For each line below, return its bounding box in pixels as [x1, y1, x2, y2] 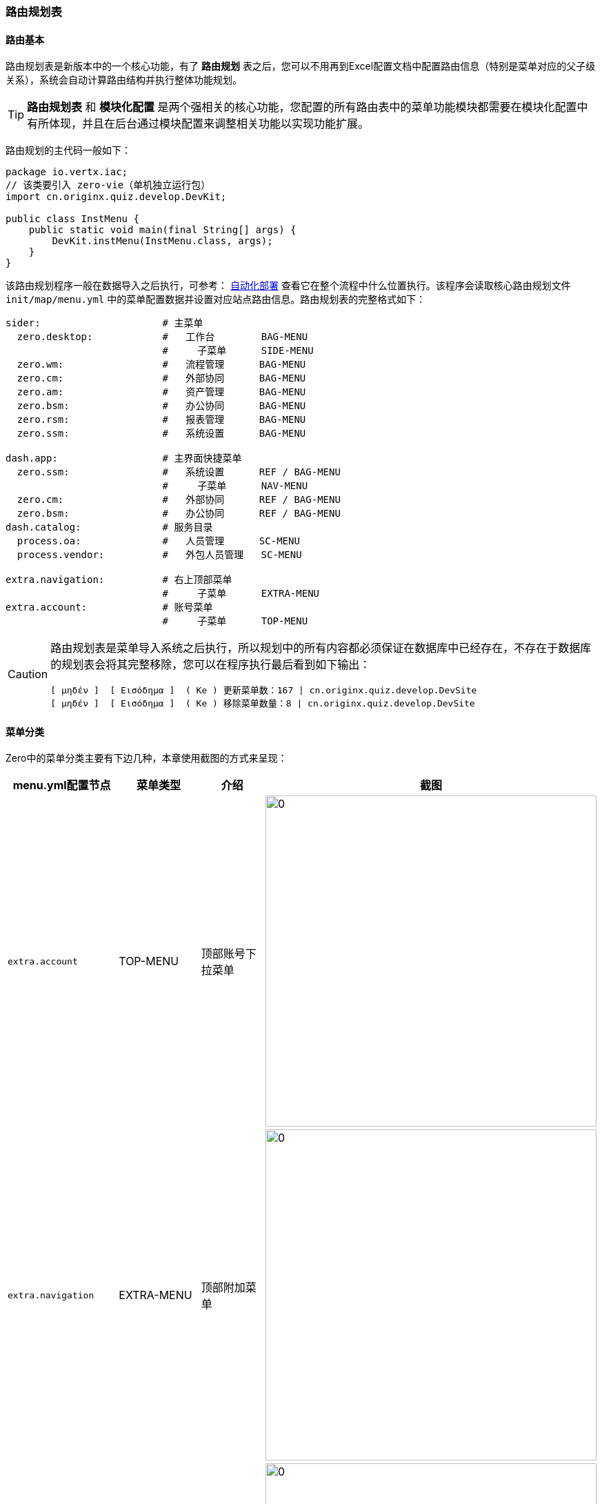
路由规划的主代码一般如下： [6, 144, 131, 157]
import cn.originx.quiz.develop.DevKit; [6, 191, 227, 203]
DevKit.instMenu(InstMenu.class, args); [52, 235, 273, 247]
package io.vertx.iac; [6, 166, 128, 178]
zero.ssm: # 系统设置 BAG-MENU [17, 428, 306, 439]
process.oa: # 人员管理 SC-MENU [17, 535, 300, 547]
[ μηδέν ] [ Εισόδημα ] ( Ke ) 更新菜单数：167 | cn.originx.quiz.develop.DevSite [50, 685, 477, 696]
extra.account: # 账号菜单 [6, 602, 213, 613]
